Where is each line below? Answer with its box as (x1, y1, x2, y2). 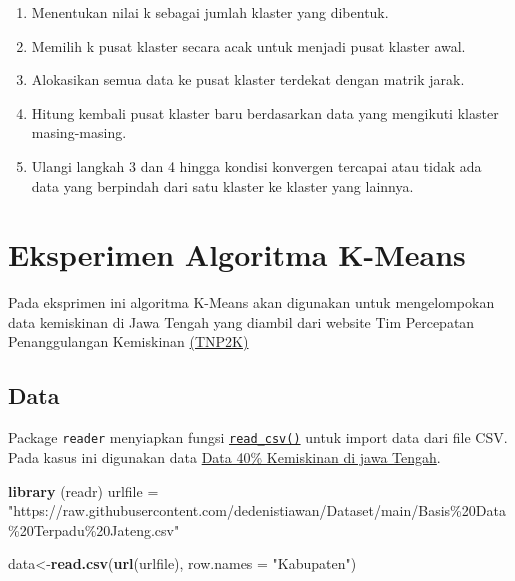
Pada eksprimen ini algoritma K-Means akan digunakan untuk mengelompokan (8, 292, 495, 313)
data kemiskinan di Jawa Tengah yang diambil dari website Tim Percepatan (8, 311, 475, 332)
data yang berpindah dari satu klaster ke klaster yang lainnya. (31, 175, 414, 196)
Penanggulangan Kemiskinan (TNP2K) (8, 331, 249, 352)
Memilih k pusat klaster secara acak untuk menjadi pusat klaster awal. (31, 35, 466, 56)
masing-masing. (31, 122, 127, 143)
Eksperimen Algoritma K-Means (8, 234, 466, 275)
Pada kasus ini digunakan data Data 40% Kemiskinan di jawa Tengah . (8, 446, 441, 467)
